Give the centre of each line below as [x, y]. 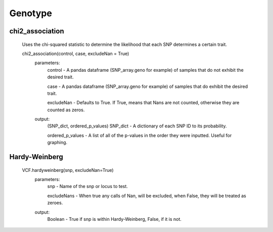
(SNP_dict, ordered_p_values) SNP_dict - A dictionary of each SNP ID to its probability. [137, 126]
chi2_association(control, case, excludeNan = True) [76, 54]
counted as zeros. [66, 110]
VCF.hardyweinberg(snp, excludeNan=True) [68, 170]
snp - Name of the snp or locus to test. [88, 187]
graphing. [57, 143]
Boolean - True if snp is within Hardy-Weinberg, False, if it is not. [115, 219]
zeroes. [55, 203]
